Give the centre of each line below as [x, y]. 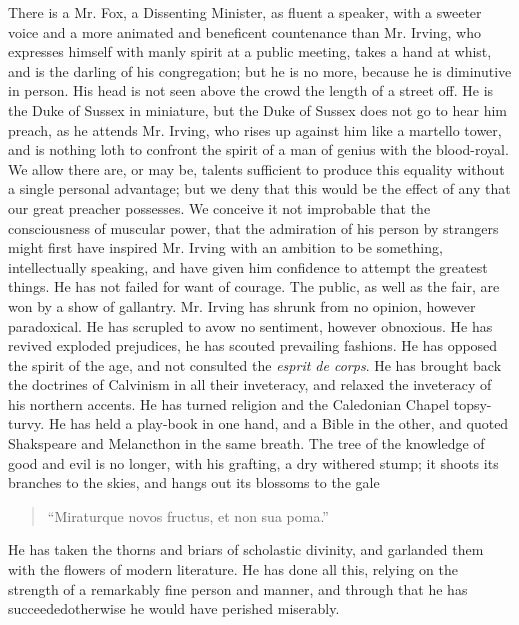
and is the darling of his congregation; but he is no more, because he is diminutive [260, 70]
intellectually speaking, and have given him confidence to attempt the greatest [248, 266]
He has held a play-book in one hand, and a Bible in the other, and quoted [278, 423]
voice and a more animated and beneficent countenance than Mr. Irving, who [245, 31]
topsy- [472, 403]
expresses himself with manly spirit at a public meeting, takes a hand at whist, [250, 51]
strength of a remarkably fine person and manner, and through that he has [238, 588]
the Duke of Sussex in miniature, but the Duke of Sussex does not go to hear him [258, 109]
